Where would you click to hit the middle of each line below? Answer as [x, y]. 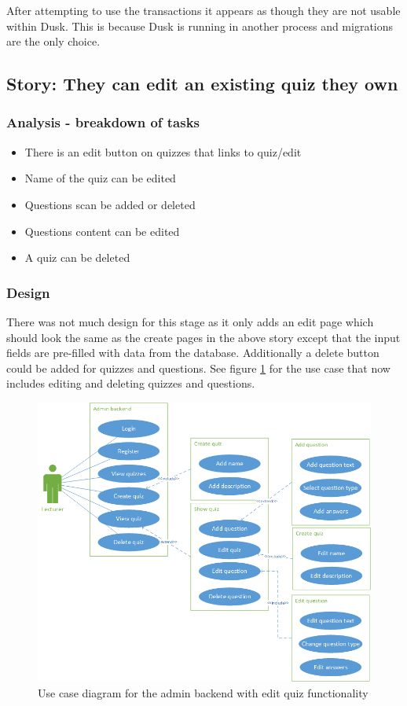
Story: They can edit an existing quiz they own [202, 84]
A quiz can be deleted [77, 257]
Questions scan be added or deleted [110, 204]
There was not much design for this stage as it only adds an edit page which [190, 321]
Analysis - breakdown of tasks [103, 122]
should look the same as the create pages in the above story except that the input [203, 337]
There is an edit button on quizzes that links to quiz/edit [163, 151]
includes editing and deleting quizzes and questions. [131, 383]
